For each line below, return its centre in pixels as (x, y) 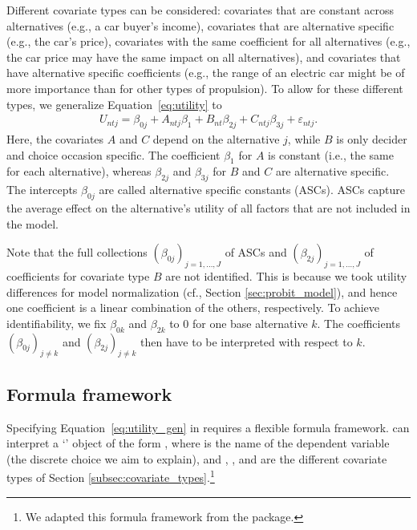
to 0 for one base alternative (239, 323)
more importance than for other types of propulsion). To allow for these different (205, 88)
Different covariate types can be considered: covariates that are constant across (200, 10)
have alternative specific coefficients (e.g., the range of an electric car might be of (206, 73)
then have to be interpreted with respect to (247, 341)
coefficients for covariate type (78, 275)
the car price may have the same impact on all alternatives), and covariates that (204, 57)
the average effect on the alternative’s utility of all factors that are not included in (208, 207)
